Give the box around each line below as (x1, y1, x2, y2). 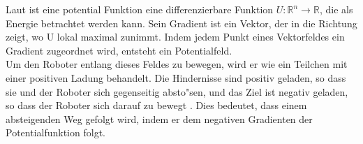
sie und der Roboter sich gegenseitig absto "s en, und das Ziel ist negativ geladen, (6, 84, 348, 99)
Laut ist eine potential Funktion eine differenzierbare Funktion (6, 2, 274, 16)
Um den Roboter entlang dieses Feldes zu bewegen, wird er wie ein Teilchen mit (6, 57, 348, 71)
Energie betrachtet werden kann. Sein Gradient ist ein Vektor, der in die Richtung (6, 15, 357, 30)
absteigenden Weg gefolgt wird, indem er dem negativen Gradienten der (6, 111, 313, 126)
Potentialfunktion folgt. (6, 125, 105, 140)
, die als (319, 2, 353, 16)
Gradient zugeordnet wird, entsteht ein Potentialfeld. (6, 43, 232, 57)
